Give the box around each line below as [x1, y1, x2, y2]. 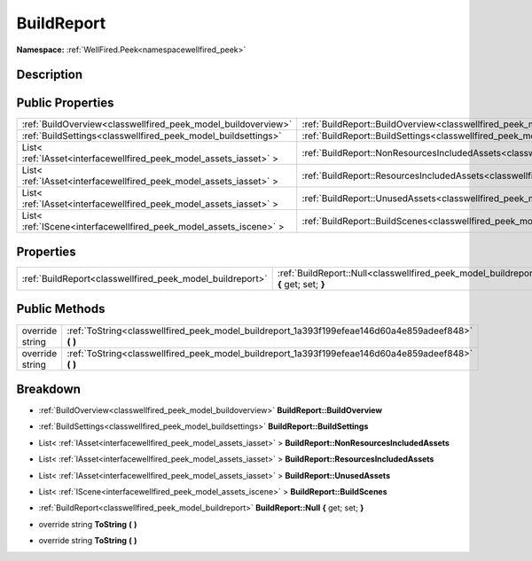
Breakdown [16, 381, 82, 396]
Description [16, 67, 83, 82]
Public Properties [16, 96, 114, 111]
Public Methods [16, 301, 106, 316]
